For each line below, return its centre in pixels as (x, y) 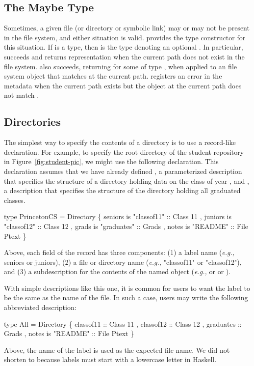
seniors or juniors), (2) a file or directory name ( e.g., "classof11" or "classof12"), (123, 262)
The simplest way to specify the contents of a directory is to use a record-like (120, 142)
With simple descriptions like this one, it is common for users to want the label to (127, 288)
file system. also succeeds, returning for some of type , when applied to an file (120, 66)
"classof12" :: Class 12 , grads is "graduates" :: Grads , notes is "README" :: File (126, 226)
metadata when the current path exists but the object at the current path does (123, 85)
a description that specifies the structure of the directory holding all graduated (122, 190)
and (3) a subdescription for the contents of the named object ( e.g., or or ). (117, 271)
